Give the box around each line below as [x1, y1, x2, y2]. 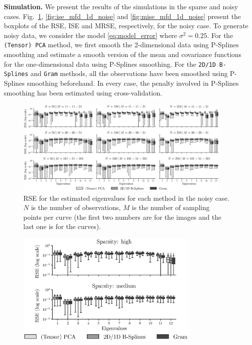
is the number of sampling [132, 202, 210, 212]
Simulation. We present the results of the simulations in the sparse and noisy [4, 1, 238, 11]
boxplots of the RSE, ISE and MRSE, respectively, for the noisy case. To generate [4, 20, 249, 31]
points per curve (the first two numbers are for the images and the [23, 211, 221, 222]
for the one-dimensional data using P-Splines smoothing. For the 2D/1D [4, 58, 216, 69]
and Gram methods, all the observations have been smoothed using [30, 68, 228, 78]
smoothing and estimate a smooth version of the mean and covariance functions [4, 49, 242, 59]
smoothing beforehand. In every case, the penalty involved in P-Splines [27, 77, 239, 88]
